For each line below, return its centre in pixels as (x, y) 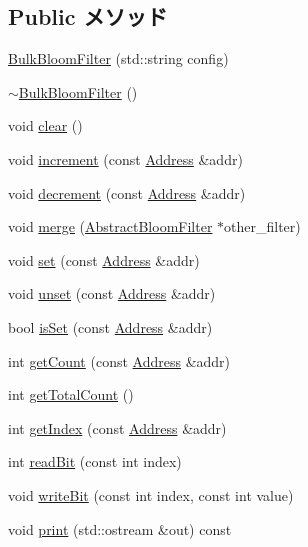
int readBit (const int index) (95, 461)
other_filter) (262, 226)
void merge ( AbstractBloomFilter (110, 226)
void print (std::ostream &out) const (120, 528)
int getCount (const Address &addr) (119, 360)
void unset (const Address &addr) (112, 293)
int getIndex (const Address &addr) (117, 427)
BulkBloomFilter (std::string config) (118, 58)
